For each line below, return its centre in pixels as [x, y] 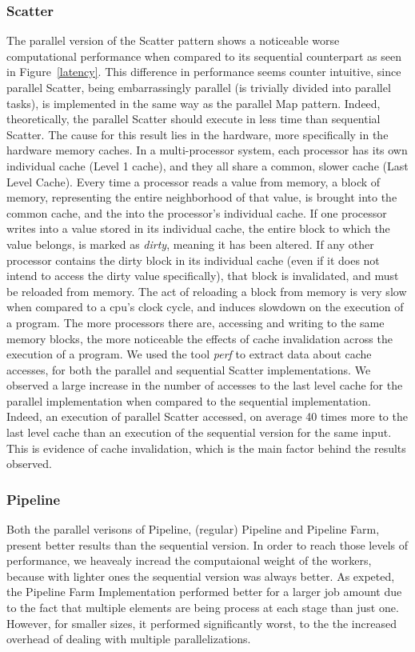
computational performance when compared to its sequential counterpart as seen [204, 56]
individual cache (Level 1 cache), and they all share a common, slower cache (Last [207, 165]
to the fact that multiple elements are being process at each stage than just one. [203, 608]
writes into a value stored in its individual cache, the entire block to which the [198, 228]
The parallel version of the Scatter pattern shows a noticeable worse [173, 40]
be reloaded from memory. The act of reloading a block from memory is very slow [207, 291]
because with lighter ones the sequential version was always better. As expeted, [201, 576]
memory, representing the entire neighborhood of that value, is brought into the [202, 197]
